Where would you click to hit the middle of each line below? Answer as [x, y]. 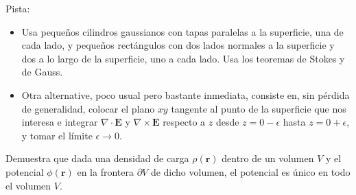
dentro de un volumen [268, 158]
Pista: [18, 8]
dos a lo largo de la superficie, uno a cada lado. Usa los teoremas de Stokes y [183, 58]
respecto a [184, 122]
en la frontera [105, 171]
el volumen [28, 185]
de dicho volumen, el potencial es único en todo [250, 171]
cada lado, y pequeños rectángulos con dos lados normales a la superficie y [178, 45]
